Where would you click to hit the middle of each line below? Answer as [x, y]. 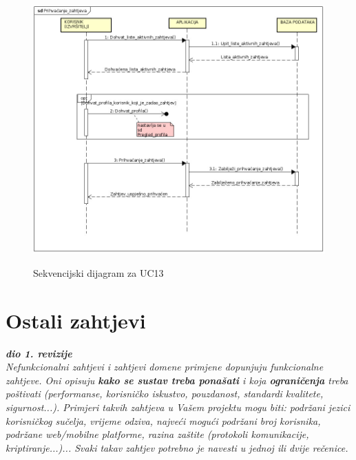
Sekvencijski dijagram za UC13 [98, 272]
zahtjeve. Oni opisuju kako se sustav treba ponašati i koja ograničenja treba [177, 380]
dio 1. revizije [39, 353]
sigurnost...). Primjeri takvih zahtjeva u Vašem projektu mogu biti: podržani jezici [178, 407]
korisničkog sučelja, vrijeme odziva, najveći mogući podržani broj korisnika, [163, 420]
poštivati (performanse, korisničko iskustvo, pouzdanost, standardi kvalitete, [165, 394]
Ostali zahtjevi [76, 320]
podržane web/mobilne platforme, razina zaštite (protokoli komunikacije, [157, 434]
